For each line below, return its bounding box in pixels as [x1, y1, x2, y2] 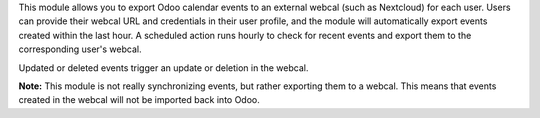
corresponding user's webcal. [18, 43, 142, 55]
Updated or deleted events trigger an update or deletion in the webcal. [18, 61, 309, 74]
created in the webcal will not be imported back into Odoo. [18, 94, 260, 106]
